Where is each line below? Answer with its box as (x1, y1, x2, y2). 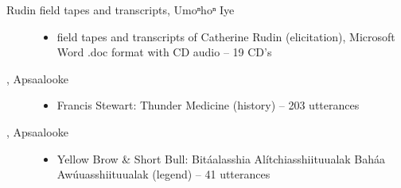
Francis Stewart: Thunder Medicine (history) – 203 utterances (56, 97, 360, 113)
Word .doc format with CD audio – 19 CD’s (56, 44, 272, 60)
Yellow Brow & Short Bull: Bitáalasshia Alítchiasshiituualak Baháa (56, 150, 386, 167)
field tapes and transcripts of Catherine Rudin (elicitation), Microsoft (56, 28, 395, 44)
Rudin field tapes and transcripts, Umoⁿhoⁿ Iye (6, 2, 235, 17)
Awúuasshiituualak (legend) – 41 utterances (56, 166, 271, 182)
